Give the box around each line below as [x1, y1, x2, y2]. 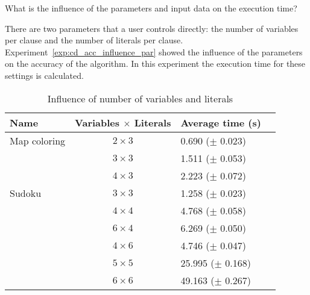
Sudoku [10, 185, 42, 200]
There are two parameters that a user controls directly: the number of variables [5, 22, 299, 34]
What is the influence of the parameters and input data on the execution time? [5, 2, 297, 14]
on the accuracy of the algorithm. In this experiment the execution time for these [5, 57, 306, 70]
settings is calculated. [5, 69, 84, 81]
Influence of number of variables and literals [47, 91, 233, 105]
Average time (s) [180, 115, 261, 129]
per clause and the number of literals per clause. [5, 34, 183, 46]
